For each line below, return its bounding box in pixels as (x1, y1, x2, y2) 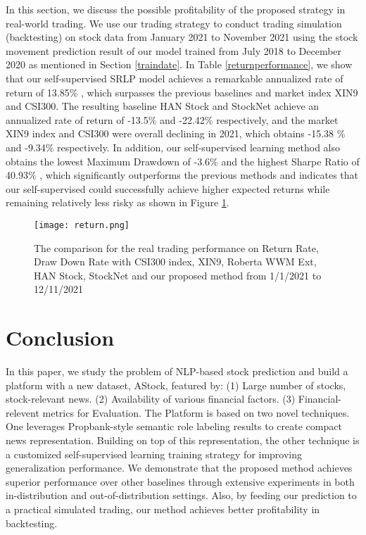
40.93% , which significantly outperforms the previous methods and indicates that (6, 168, 359, 182)
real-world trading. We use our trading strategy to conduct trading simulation (6, 15, 342, 30)
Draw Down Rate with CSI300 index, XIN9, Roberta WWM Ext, (34, 254, 317, 269)
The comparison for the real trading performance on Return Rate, (34, 240, 319, 255)
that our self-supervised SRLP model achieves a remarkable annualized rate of (6, 70, 343, 85)
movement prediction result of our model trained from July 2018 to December (6, 43, 342, 58)
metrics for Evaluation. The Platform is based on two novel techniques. (42, 405, 350, 420)
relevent (6, 405, 39, 420)
